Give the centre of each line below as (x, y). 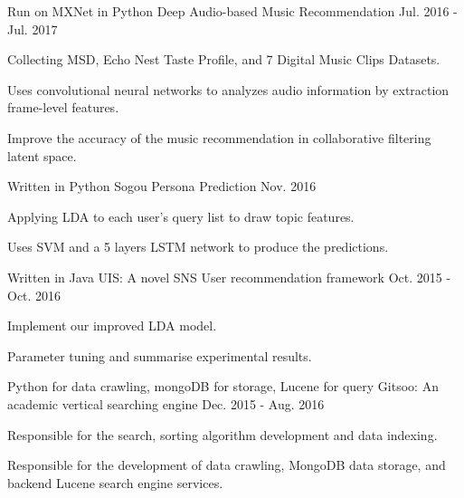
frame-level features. (63, 107)
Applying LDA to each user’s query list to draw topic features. (181, 216)
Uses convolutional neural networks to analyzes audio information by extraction (228, 89)
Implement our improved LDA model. (112, 326)
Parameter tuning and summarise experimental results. (160, 355)
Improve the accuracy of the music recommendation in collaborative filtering (219, 137)
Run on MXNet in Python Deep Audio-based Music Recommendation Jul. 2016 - (232, 11)
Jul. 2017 (33, 29)
